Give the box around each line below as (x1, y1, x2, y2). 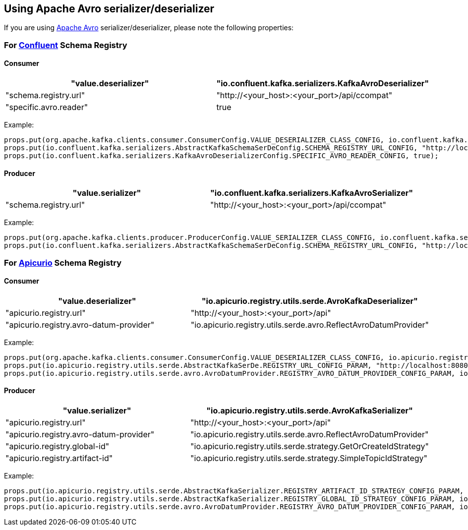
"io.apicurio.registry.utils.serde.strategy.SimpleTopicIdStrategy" (190, 453, 428, 464)
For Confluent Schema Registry (4, 40, 127, 50)
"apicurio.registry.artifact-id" (5, 453, 113, 464)
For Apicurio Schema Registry (4, 257, 122, 268)
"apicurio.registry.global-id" (5, 441, 110, 452)
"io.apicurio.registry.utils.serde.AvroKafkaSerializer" (206, 406, 413, 416)
